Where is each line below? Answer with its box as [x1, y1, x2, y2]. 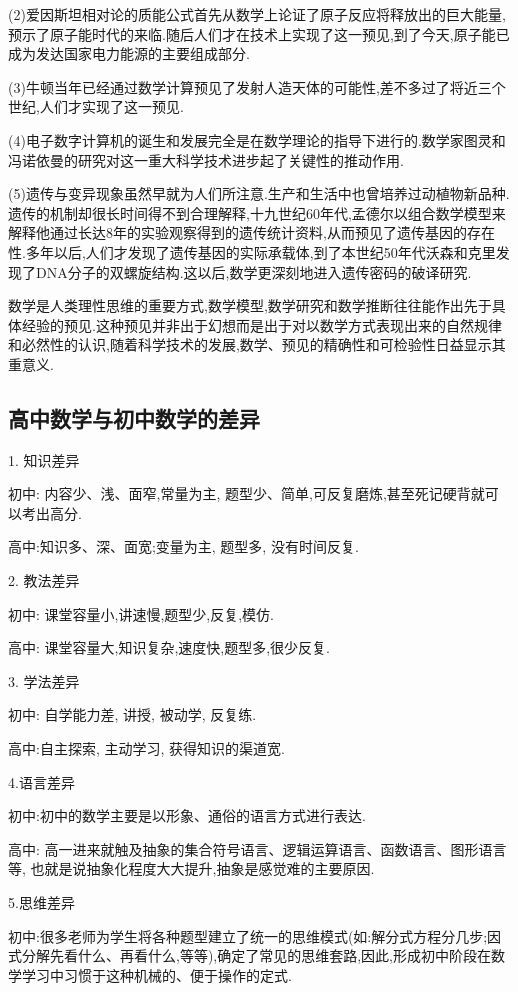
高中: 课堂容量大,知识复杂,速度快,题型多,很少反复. [8, 637, 331, 658]
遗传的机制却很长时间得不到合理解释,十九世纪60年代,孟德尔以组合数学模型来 [8, 202, 506, 223]
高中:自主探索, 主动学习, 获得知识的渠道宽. [8, 738, 285, 759]
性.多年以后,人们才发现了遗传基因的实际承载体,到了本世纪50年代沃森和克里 [8, 241, 496, 262]
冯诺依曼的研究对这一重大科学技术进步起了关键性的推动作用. [8, 149, 404, 170]
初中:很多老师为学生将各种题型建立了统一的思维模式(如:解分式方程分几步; [8, 925, 488, 946]
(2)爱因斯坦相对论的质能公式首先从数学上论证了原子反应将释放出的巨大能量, [8, 4, 506, 24]
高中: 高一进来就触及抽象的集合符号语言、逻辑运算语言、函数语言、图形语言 [8, 838, 507, 859]
